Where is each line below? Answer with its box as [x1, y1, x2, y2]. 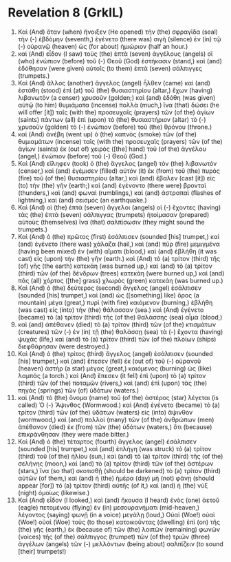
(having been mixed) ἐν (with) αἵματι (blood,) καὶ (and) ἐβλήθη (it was [17, 247, 217, 256]
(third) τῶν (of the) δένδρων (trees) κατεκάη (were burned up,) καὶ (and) [17, 269, 225, 277]
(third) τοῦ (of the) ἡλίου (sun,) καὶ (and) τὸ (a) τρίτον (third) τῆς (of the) [17, 452, 223, 460]
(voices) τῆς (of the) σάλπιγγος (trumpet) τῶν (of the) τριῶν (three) [17, 532, 210, 541]
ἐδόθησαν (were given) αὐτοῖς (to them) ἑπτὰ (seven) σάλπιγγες [17, 64, 203, 72]
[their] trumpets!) [17, 547, 67, 555]
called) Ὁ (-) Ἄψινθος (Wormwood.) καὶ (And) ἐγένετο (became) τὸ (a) [17, 401, 221, 409]
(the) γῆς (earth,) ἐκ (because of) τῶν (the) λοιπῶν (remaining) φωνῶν [17, 525, 221, 533]
